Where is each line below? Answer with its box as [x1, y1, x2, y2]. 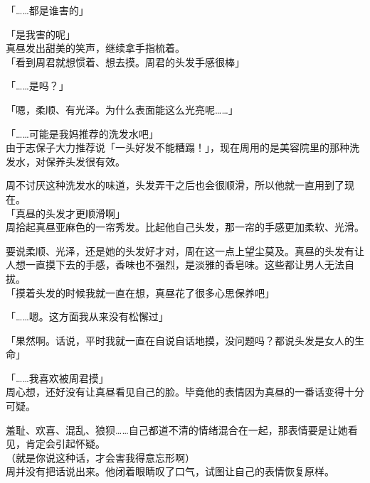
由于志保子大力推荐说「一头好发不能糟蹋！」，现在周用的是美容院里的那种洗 [6, 140, 359, 155]
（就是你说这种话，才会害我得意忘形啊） [6, 450, 195, 465]
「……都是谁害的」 [6, 3, 89, 17]
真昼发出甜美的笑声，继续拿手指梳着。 [6, 40, 185, 55]
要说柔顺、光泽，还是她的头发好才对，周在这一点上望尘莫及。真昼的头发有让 [6, 243, 364, 258]
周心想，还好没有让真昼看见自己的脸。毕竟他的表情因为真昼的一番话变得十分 [6, 384, 364, 399]
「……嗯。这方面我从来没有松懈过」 [6, 309, 169, 324]
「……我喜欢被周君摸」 [6, 370, 109, 385]
